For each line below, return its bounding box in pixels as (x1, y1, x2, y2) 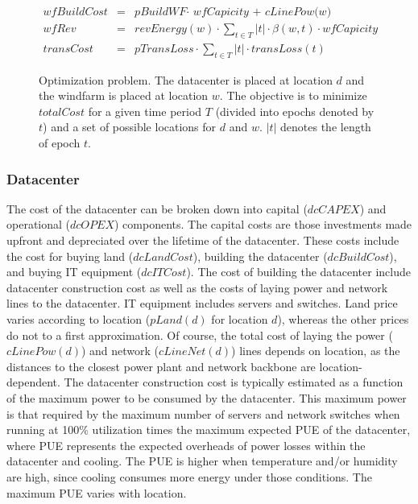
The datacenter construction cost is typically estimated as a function (64, 374, 404, 390)
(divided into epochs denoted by (215, 102, 375, 119)
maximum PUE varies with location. (6, 484, 187, 501)
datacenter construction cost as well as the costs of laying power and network (6, 279, 388, 295)
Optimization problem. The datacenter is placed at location (39, 71, 333, 88)
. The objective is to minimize (219, 87, 367, 104)
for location (211, 311, 268, 328)
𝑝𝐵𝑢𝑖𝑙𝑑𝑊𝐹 (135, 6, 187, 19)
